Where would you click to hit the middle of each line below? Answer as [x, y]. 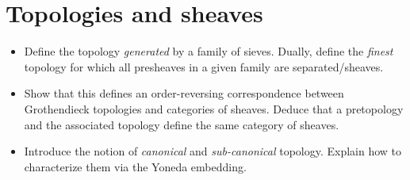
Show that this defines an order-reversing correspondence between [184, 93]
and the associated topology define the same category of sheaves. [182, 124]
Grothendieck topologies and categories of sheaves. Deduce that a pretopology [214, 108]
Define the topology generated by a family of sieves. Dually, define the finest [209, 51]
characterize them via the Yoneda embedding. [135, 166]
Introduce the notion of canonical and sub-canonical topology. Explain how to [213, 151]
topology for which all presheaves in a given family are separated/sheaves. [204, 66]
